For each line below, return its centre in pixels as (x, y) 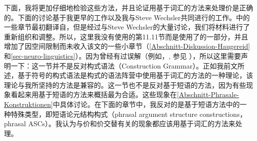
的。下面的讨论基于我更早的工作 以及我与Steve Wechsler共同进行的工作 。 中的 (127, 17)
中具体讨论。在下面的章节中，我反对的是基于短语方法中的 (146, 104)
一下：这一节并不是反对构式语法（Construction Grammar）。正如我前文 (124, 65)
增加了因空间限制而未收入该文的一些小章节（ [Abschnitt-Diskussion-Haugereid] (127, 46)
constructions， (223, 114)
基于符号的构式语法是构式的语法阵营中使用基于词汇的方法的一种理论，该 (135, 75)
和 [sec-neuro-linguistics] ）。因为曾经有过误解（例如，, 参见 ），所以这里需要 (123, 55)
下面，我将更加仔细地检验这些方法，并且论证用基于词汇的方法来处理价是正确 (128, 7)
